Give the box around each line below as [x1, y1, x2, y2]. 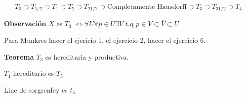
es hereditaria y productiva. [45, 51, 129, 62]
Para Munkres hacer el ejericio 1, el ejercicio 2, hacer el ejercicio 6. [4, 35, 206, 45]
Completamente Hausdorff [107, 3, 187, 10]
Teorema [4, 51, 34, 62]
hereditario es [13, 68, 54, 78]
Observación [4, 18, 46, 29]
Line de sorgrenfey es [4, 84, 68, 95]
